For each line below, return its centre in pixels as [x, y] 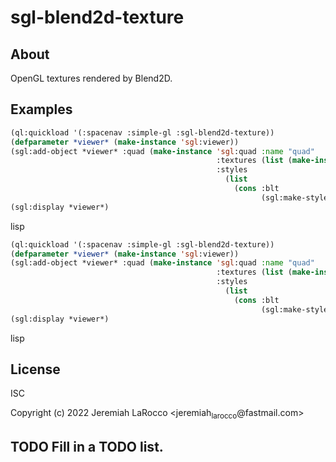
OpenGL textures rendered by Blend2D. [91, 78]
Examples [41, 109]
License [35, 369]
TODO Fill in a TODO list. [87, 446]
